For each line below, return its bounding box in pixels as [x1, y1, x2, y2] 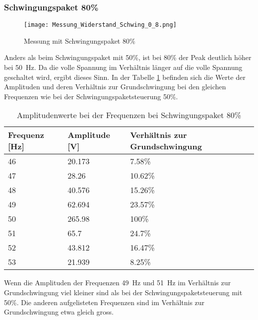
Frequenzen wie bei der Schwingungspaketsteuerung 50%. [4, 91, 178, 101]
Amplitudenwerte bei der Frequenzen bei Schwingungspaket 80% [16, 109, 242, 121]
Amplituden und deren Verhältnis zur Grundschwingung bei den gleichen [4, 81, 226, 92]
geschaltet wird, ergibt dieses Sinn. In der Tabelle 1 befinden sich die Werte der [4, 71, 246, 82]
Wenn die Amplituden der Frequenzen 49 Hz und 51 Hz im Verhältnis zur [4, 277, 231, 288]
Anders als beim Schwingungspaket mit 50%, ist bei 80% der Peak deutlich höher [4, 52, 252, 63]
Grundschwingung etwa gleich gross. [4, 307, 114, 317]
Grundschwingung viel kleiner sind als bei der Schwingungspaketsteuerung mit [4, 287, 243, 298]
